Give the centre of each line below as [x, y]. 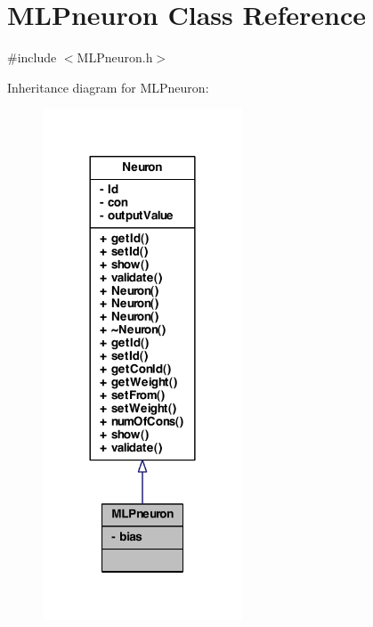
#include [32, 57]
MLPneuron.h [115, 57]
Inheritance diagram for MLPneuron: [108, 87]
